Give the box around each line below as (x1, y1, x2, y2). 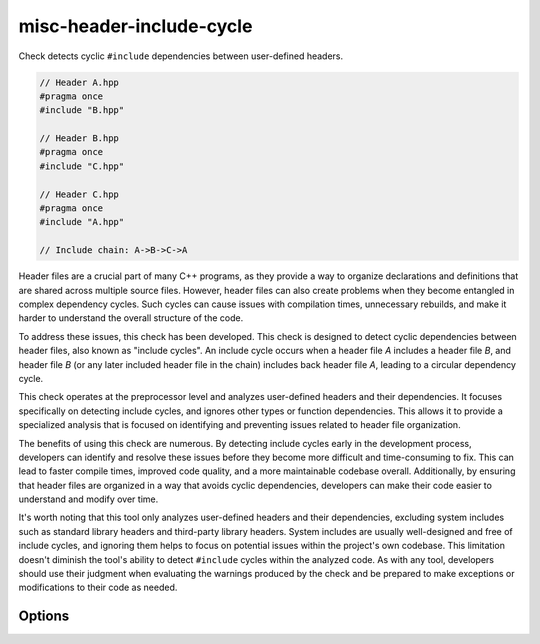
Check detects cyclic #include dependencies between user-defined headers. (18, 50, 344, 62)
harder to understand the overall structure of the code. (18, 312, 244, 324)
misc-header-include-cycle (18, 15, 253, 37)
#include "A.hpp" (39, 216, 125, 228)
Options (18, 608, 70, 625)
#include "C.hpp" (39, 160, 125, 172)
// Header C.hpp (39, 188, 120, 200)
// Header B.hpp (39, 133, 120, 144)
